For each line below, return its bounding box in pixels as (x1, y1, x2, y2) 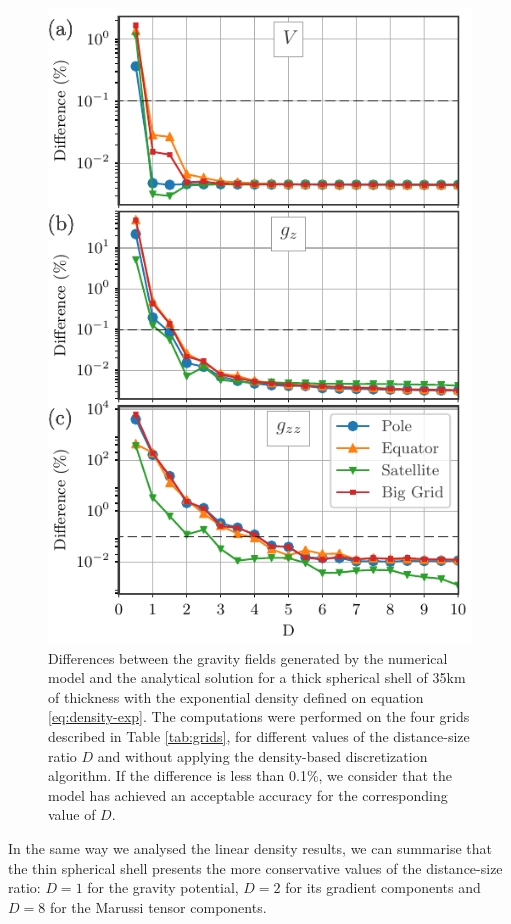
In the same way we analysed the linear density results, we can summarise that (8, 837, 492, 858)
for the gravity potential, (87, 877, 239, 898)
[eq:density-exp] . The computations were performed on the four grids (48, 706, 470, 727)
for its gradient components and (285, 877, 481, 898)
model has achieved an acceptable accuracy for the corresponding (48, 784, 448, 805)
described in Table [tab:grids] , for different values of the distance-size (48, 725, 470, 746)
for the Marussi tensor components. (49, 896, 267, 917)
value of (48, 804, 96, 825)
